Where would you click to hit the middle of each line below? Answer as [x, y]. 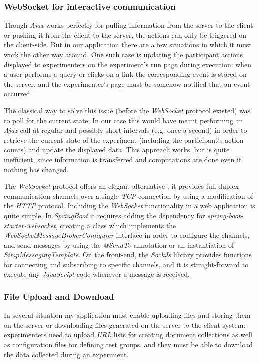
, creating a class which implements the [116, 225]
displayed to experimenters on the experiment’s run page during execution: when [128, 64]
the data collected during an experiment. [66, 354]
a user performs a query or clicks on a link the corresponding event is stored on [125, 74]
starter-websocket [30, 225]
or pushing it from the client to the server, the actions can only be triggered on [125, 35]
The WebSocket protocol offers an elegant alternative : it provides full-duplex [122, 186]
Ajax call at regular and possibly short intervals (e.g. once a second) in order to [126, 130]
